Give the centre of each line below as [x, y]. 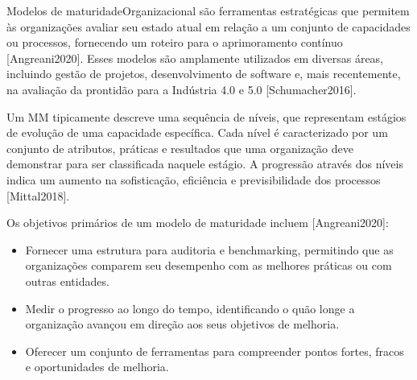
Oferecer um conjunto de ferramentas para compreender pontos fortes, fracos [215, 351]
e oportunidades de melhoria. [97, 367]
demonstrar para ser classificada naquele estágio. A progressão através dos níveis [205, 164]
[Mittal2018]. [38, 195]
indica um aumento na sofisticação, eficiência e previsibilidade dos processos [194, 179]
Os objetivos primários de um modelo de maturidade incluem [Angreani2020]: [198, 223]
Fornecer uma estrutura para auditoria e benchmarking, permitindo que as [209, 249]
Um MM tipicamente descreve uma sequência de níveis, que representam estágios [206, 116]
